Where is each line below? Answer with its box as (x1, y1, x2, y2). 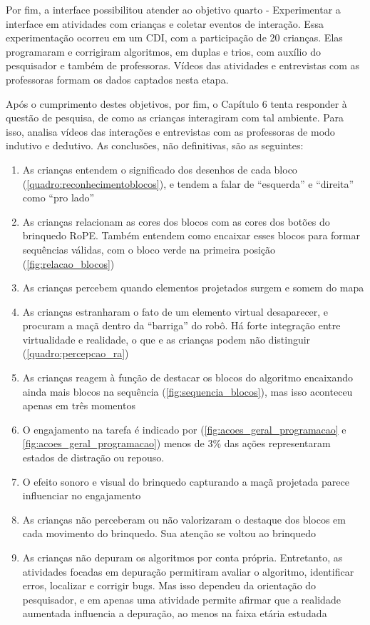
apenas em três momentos (22, 398, 135, 413)
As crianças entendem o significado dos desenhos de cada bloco (22, 161, 297, 176)
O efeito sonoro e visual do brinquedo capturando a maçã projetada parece (22, 474, 349, 489)
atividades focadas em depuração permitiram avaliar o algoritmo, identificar (22, 564, 354, 579)
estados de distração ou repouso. (22, 450, 165, 465)
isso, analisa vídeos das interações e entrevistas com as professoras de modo (6, 124, 335, 139)
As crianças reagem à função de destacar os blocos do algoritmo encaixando (22, 370, 354, 385)
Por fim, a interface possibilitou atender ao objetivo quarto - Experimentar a (6, 2, 341, 16)
